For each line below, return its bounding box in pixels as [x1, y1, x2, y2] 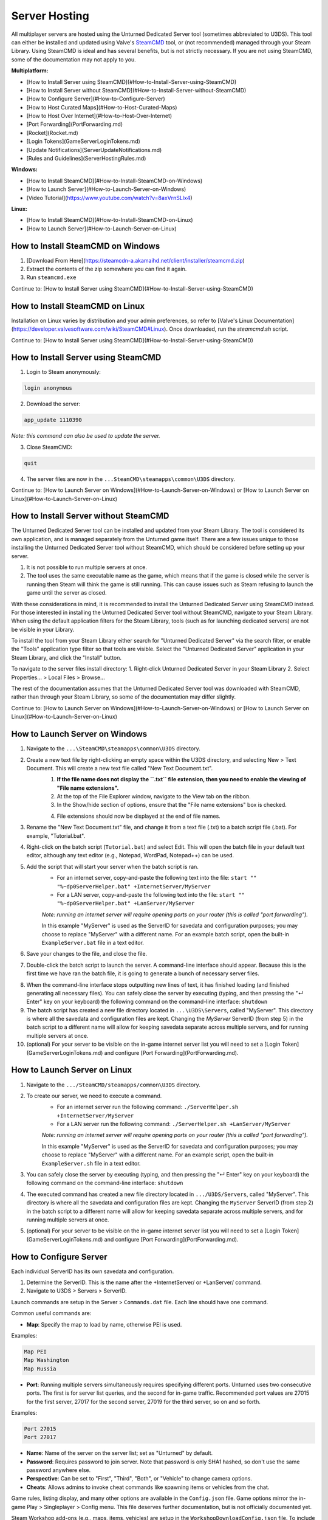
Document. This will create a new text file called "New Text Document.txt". [26, 764, 213, 772]
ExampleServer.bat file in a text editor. [41, 939, 144, 946]
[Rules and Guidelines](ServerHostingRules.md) [26, 155, 146, 162]
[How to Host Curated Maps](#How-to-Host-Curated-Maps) [26, 103, 177, 111]
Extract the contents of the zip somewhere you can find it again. [26, 265, 187, 273]
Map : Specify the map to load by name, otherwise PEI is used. [26, 1321, 182, 1328]
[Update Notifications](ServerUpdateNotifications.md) [26, 146, 162, 153]
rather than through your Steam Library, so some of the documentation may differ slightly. [11, 693, 236, 700]
